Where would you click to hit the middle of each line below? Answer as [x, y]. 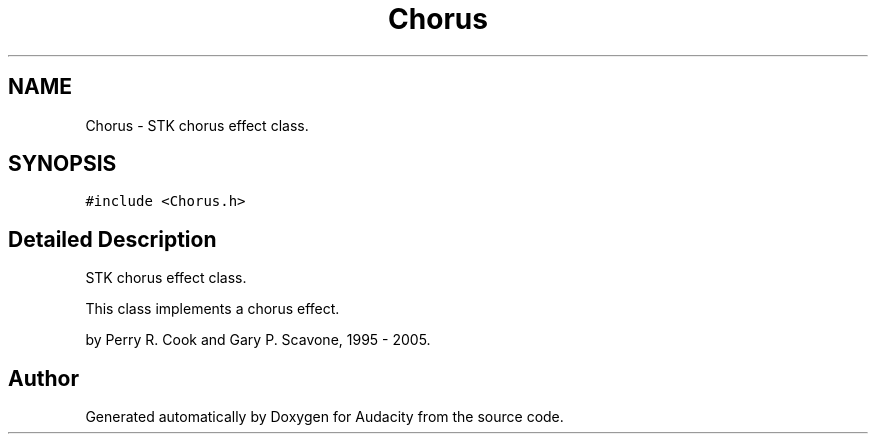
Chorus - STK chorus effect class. [197, 125]
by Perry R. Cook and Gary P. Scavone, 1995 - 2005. [258, 340]
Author [43, 378]
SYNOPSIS [62, 164]
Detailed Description [112, 239]
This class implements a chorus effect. [212, 309]
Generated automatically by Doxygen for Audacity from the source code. [324, 417]
